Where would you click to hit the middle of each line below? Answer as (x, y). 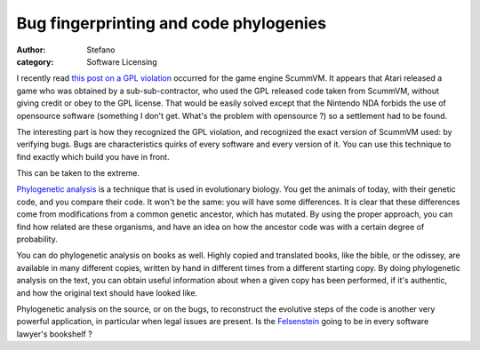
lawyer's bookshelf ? (54, 334)
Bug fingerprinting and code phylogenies (172, 23)
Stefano (101, 50)
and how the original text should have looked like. (107, 292)
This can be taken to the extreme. (78, 173)
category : (35, 61)
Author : (31, 50)
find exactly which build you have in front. (93, 156)
